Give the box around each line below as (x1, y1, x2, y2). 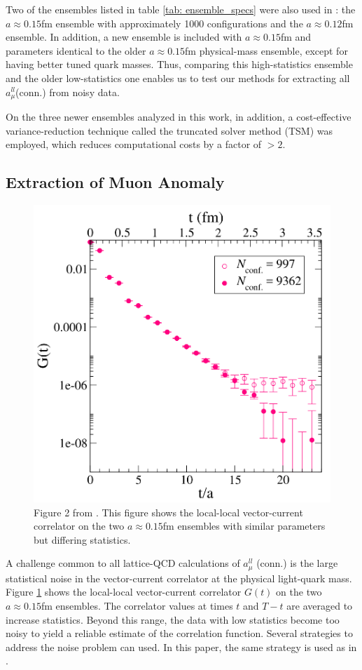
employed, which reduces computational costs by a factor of (6, 137, 262, 152)
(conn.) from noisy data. (15, 84, 120, 99)
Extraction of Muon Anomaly (6, 171, 225, 193)
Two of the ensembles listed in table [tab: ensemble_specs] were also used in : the (6, 2, 356, 16)
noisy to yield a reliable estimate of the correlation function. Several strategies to (6, 626, 353, 641)
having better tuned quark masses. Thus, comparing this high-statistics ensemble (6, 57, 353, 72)
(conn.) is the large (256, 556, 338, 570)
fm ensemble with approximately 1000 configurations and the (41, 15, 303, 30)
